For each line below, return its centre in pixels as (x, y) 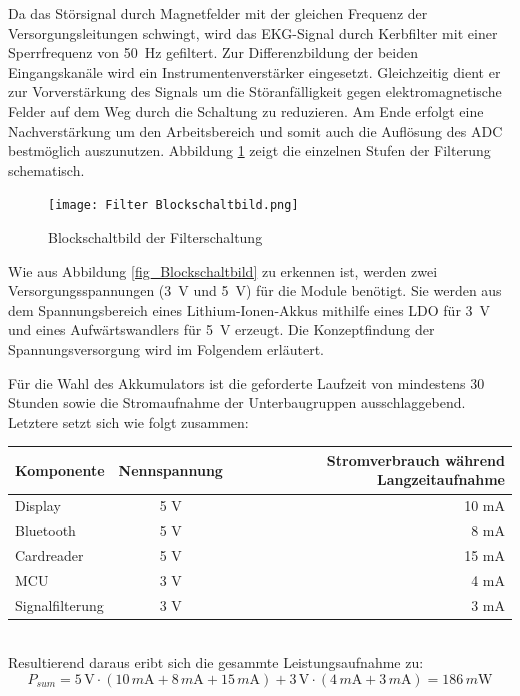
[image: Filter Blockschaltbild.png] (173, 205)
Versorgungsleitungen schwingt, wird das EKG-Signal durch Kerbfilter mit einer (253, 32)
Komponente (60, 469)
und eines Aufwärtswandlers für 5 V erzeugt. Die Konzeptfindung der (221, 329)
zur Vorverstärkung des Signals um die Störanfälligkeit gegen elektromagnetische (255, 91)
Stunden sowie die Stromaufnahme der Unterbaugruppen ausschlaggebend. (237, 402)
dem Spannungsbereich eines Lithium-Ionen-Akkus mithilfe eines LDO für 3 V (249, 309)
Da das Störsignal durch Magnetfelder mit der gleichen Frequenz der (218, 13)
